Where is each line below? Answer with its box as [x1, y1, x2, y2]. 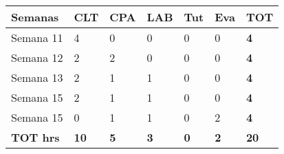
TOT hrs [11, 129, 60, 145]
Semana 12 [11, 49, 63, 65]
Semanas [11, 9, 59, 25]
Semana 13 [11, 69, 63, 85]
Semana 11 [11, 30, 63, 45]
